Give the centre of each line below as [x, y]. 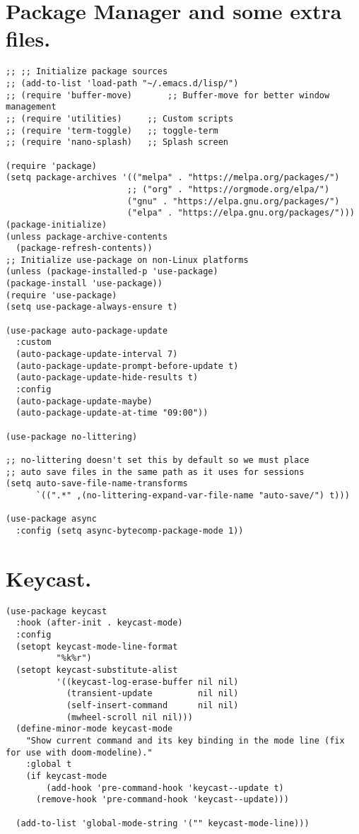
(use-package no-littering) [72, 436]
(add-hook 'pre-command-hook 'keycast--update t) [165, 788]
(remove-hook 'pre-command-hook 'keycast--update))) [162, 800]
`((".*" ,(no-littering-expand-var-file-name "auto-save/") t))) [193, 495]
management [31, 107]
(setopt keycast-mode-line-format [97, 646]
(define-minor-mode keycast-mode [94, 729]
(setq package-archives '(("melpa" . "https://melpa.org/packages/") [173, 178]
